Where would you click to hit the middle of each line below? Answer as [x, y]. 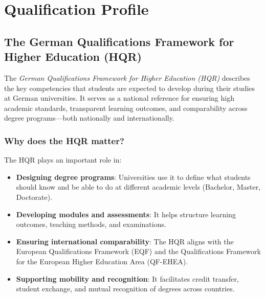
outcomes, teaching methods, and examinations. [91, 224]
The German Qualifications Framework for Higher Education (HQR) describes [127, 77]
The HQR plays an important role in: [63, 160]
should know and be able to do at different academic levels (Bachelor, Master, [138, 187]
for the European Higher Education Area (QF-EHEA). [102, 261]
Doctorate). [34, 197]
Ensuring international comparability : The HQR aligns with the [125, 241]
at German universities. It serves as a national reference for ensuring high [119, 98]
